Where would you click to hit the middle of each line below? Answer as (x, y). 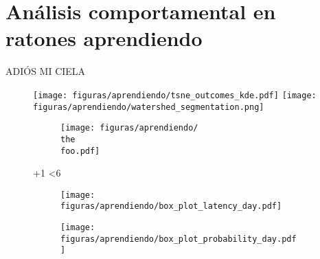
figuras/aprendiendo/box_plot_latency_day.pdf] (171, 206)
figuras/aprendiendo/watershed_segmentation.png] (149, 107)
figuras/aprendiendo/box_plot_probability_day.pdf (179, 239)
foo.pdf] (80, 151)
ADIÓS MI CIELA (46, 71)
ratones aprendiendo (104, 38)
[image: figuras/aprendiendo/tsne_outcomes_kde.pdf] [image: (175, 95)
